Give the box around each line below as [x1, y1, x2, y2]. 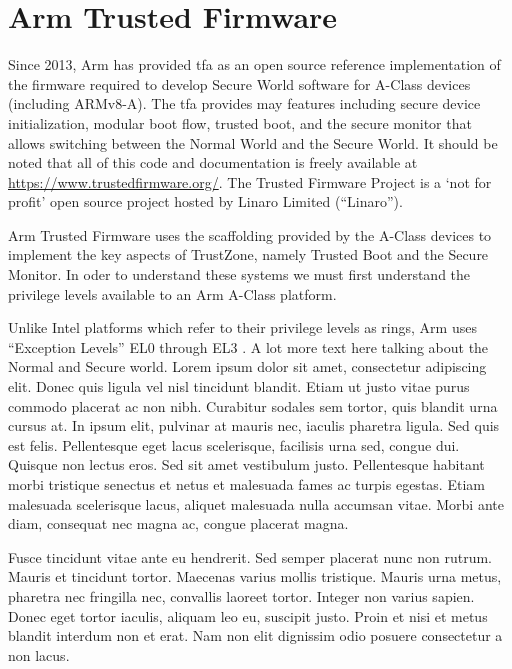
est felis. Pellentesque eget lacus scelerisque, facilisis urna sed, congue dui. [8, 434, 460, 455]
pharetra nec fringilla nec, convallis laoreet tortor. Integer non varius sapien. [8, 585, 475, 606]
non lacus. [8, 644, 70, 665]
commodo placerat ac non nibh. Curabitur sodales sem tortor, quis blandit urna [8, 395, 498, 416]
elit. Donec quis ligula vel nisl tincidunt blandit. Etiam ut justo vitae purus [8, 376, 470, 397]
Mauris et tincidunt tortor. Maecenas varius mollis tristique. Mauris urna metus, [8, 566, 502, 587]
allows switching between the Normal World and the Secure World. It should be [8, 132, 498, 153]
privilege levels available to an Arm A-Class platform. [8, 283, 337, 304]
